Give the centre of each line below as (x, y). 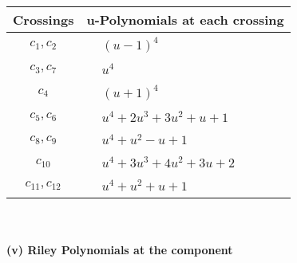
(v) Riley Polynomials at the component (120, 250)
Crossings (44, 20)
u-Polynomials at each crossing (185, 20)
